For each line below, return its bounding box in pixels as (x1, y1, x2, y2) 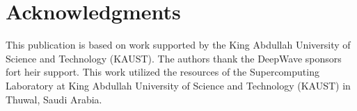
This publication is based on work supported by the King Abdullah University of (6, 37, 351, 52)
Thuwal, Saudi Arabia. (6, 92, 102, 106)
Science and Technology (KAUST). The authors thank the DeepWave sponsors (6, 51, 342, 65)
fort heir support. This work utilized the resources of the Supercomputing (6, 65, 319, 79)
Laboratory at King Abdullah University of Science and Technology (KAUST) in (6, 78, 351, 92)
